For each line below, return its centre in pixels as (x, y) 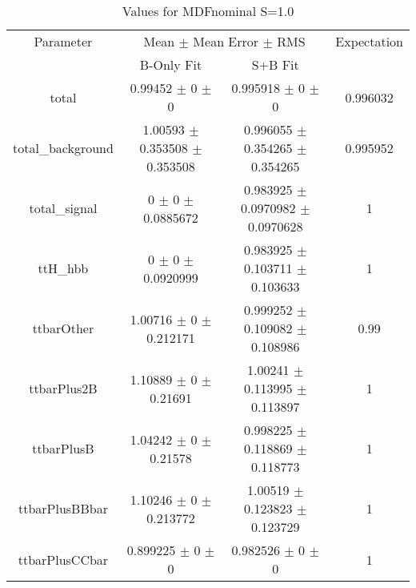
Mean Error (226, 41)
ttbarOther (63, 328)
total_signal (63, 208)
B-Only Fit (171, 64)
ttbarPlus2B (63, 388)
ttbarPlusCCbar (63, 559)
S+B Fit (275, 64)
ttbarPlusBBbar (63, 508)
